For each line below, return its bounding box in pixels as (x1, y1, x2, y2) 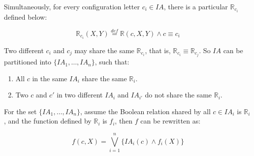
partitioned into (4, 57, 52, 67)
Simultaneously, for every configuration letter (4, 1, 140, 11)
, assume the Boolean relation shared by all (80, 106, 211, 116)
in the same (32, 73, 67, 83)
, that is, (145, 45, 171, 55)
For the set (4, 106, 37, 116)
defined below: (4, 12, 47, 22)
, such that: (95, 57, 129, 67)
